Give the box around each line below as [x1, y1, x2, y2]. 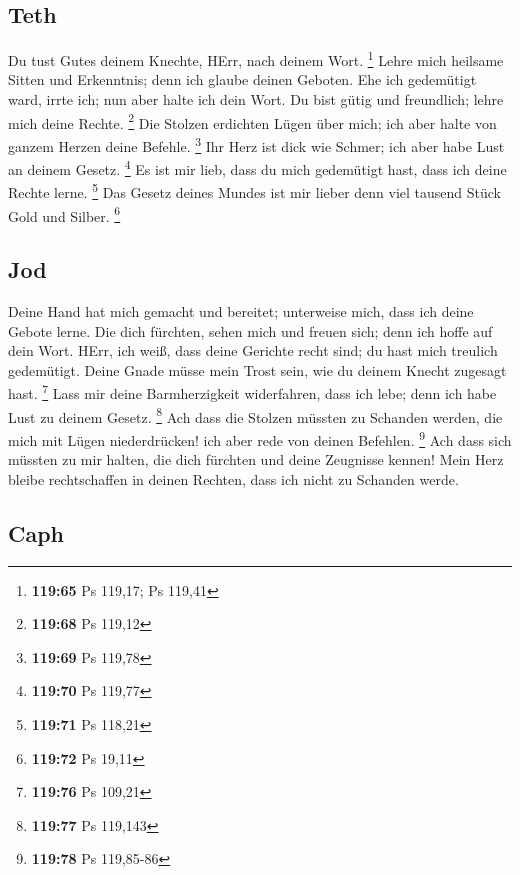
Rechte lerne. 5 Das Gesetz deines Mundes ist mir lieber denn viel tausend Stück [8, 179, 501, 203]
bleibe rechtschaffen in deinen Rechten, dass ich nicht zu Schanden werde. [8, 468, 459, 489]
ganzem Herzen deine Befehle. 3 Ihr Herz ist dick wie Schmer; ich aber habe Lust [8, 132, 505, 156]
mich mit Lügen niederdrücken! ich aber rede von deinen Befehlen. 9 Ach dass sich [8, 426, 512, 450]
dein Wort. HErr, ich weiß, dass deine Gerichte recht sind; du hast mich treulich [8, 340, 498, 361]
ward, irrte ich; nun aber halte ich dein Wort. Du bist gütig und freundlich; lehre [8, 89, 504, 110]
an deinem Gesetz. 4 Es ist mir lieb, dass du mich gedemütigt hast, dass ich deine [8, 156, 507, 179]
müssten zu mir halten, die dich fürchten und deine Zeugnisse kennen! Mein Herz [8, 449, 504, 470]
